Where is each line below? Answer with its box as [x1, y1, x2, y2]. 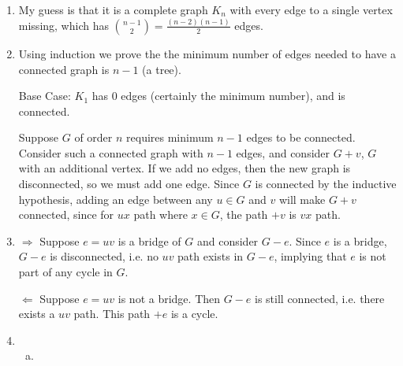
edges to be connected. [246, 129, 356, 146]
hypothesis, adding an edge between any [18, 190, 213, 207]
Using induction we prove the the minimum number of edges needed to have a [18, 45, 396, 61]
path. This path [73, 305, 151, 322]
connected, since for [18, 206, 114, 223]
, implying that [274, 248, 347, 264]
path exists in [177, 248, 244, 264]
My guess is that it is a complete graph [18, 2, 208, 17]
